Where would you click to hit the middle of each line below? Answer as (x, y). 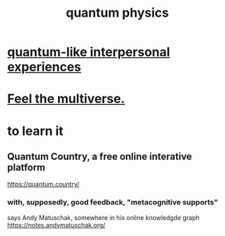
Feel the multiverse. (66, 99)
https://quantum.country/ (43, 184)
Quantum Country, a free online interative (100, 156)
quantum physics (117, 13)
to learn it (36, 131)
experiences (44, 67)
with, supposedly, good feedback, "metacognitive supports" (113, 202)
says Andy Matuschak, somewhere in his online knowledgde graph (104, 217)
